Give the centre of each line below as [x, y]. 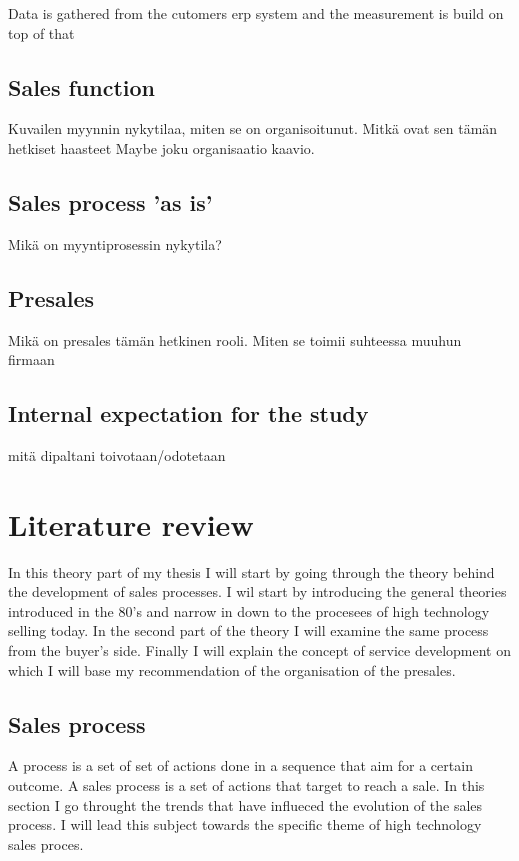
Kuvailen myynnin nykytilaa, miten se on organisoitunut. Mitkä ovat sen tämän [253, 128]
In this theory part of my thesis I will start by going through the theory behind [251, 571]
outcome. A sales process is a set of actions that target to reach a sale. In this [246, 785]
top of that [41, 32]
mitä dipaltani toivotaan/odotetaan [117, 454]
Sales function [82, 86]
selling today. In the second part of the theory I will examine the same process [248, 630]
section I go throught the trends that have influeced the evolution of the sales [245, 804]
